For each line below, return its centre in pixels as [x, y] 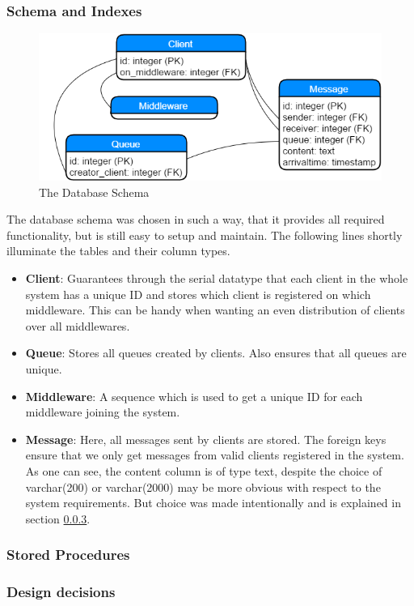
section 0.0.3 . [58, 518]
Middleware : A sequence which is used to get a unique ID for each [194, 396]
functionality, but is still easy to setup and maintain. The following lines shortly [205, 235]
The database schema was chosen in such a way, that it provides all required [196, 219]
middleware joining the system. [103, 412]
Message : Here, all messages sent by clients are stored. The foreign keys [206, 439]
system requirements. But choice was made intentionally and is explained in [213, 503]
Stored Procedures [68, 555]
